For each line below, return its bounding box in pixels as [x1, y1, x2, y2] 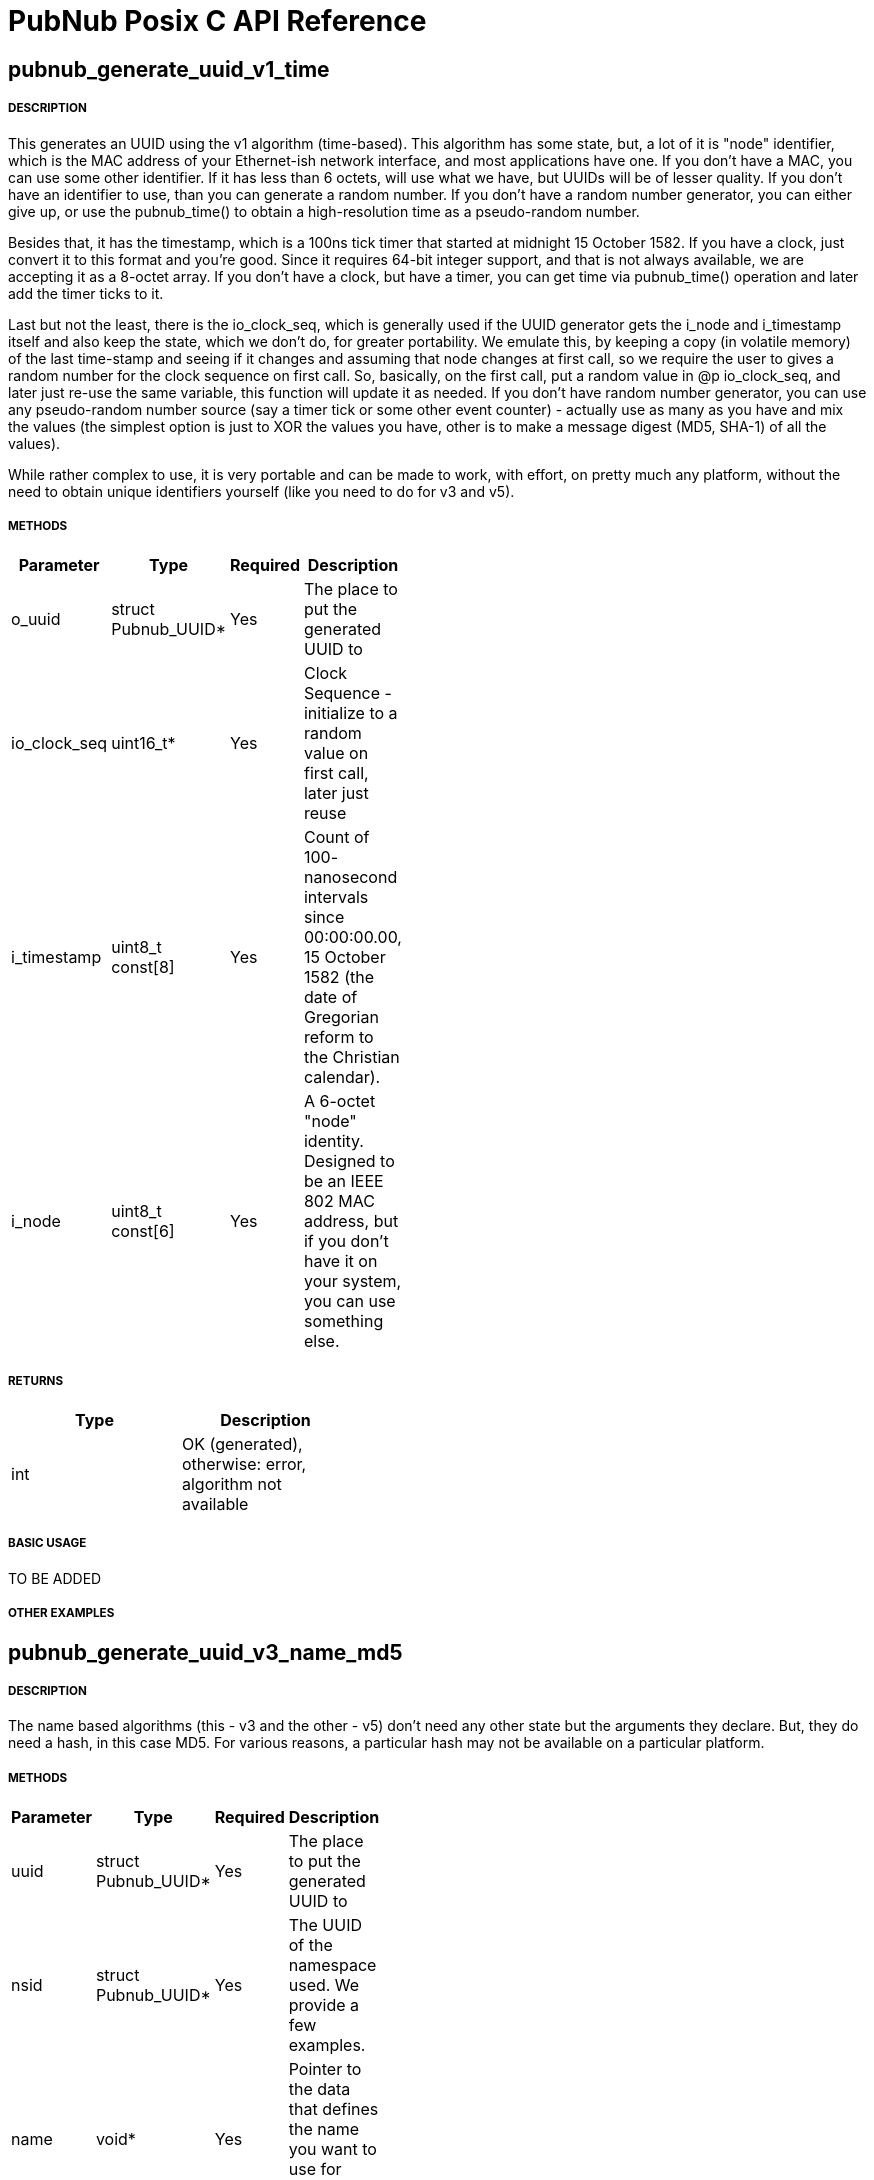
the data [288, 2079, 351, 2100]
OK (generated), [182, 1434, 303, 1455]
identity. [303, 1131, 364, 1152]
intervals [303, 887, 369, 908]
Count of [303, 827, 370, 848]
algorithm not [182, 1474, 282, 1495]
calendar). [303, 1067, 381, 1088]
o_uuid [11, 609, 61, 630]
